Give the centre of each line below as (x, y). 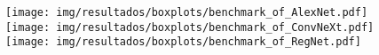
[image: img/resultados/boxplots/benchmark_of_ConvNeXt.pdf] (190, 27)
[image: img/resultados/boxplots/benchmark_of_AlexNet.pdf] (187, 12)
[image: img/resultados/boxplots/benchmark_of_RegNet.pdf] (183, 42)
